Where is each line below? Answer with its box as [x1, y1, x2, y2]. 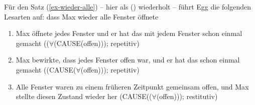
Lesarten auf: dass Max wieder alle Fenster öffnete [4, 11, 159, 21]
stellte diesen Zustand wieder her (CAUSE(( [16, 91, 152, 101]
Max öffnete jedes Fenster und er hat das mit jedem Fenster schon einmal [16, 28, 242, 38]
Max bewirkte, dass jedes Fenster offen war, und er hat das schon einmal [16, 54, 240, 65]
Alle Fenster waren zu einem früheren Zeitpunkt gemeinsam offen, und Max [16, 81, 249, 91]
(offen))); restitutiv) [156, 91, 218, 101]
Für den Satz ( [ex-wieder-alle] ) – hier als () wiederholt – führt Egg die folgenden [4, 1, 251, 11]
